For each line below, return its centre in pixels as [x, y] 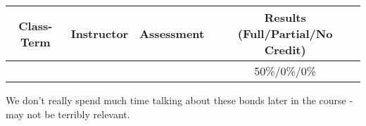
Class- [36, 25]
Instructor [100, 33]
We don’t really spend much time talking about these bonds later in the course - [179, 100]
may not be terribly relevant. [68, 114]
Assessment [172, 33]
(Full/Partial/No [285, 33]
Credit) [285, 50]
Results [285, 17]
